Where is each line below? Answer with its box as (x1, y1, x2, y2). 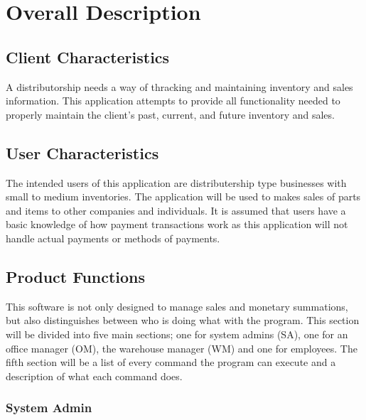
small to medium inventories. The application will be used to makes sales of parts (6, 189, 361, 204)
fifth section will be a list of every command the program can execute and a (6, 355, 336, 370)
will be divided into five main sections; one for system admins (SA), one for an (6, 326, 348, 341)
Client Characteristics (6, 45, 170, 68)
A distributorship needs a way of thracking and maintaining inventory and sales (6, 79, 353, 94)
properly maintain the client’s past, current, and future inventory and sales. (6, 107, 335, 122)
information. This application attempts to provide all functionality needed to (6, 93, 340, 108)
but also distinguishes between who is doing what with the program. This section (6, 313, 360, 328)
